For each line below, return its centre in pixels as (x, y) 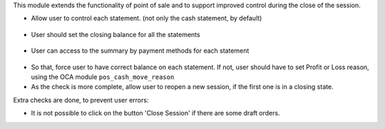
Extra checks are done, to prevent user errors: (81, 100)
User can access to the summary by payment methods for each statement (140, 51)
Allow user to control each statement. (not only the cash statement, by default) (147, 19)
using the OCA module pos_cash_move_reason (103, 77)
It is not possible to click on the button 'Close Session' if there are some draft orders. (156, 113)
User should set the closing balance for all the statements (115, 34)
